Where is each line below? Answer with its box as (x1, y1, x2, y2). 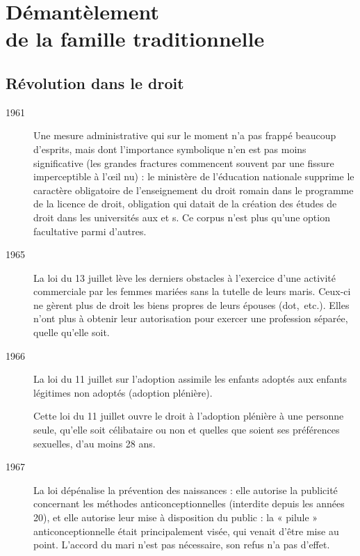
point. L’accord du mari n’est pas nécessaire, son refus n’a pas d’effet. (33, 537, 330, 552)
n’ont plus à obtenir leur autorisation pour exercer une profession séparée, (33, 311, 348, 326)
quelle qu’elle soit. (33, 325, 110, 340)
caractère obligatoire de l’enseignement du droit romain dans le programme (33, 182, 354, 197)
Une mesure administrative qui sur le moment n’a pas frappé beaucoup (33, 128, 336, 143)
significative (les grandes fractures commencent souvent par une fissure (33, 155, 334, 170)
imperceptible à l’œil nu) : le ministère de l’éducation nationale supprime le (33, 169, 354, 184)
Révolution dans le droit (6, 72, 184, 93)
